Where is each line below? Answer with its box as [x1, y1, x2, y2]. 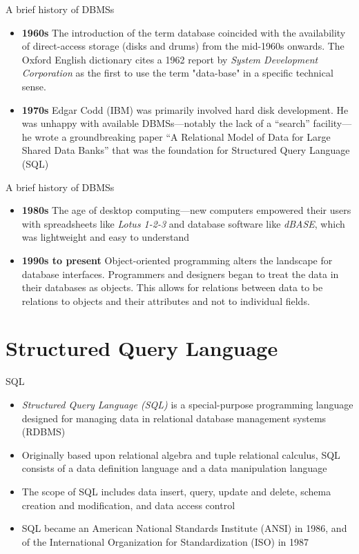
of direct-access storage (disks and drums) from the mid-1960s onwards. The [21, 39, 345, 53]
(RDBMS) [21, 424, 66, 439]
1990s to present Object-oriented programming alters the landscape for [21, 253, 333, 267]
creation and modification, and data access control [21, 497, 235, 512]
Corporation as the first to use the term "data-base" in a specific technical [21, 66, 333, 80]
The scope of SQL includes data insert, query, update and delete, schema [21, 484, 331, 498]
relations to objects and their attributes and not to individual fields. [21, 293, 310, 308]
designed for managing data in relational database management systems [21, 410, 327, 425]
